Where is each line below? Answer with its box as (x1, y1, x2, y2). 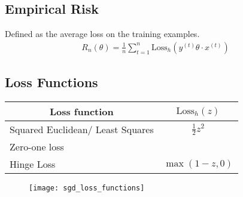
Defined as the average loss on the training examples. (5, 27, 200, 40)
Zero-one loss (10, 140, 64, 154)
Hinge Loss (10, 157, 56, 171)
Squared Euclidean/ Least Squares (10, 122, 154, 137)
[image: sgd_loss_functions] (29, 184, 145, 193)
